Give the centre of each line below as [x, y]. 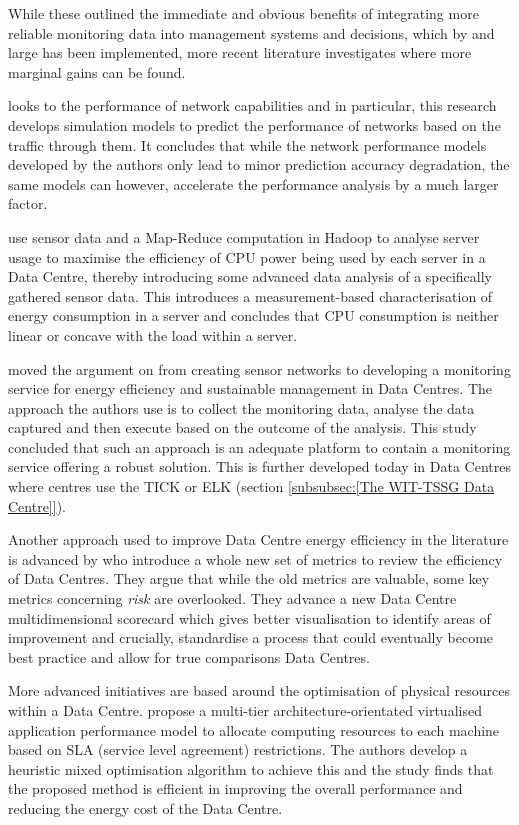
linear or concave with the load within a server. [153, 334]
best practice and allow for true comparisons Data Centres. [189, 656]
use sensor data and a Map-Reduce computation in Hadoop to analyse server [244, 236]
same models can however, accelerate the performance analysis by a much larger [253, 183]
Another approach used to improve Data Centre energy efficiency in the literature [258, 539]
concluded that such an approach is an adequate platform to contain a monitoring [259, 446]
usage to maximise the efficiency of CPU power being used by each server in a [247, 256]
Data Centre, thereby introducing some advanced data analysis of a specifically [250, 276]
